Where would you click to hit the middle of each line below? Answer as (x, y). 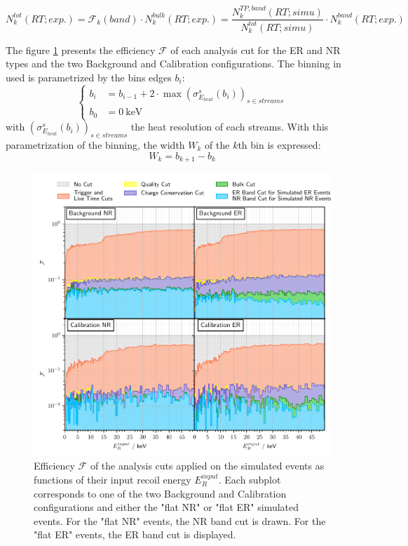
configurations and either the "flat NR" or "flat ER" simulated (166, 507)
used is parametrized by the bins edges (89, 77)
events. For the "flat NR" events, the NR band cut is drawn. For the (180, 520)
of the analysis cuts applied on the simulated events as (207, 466)
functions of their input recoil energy (113, 480)
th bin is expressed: (279, 145)
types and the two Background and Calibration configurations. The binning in (174, 64)
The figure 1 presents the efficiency (81, 49)
